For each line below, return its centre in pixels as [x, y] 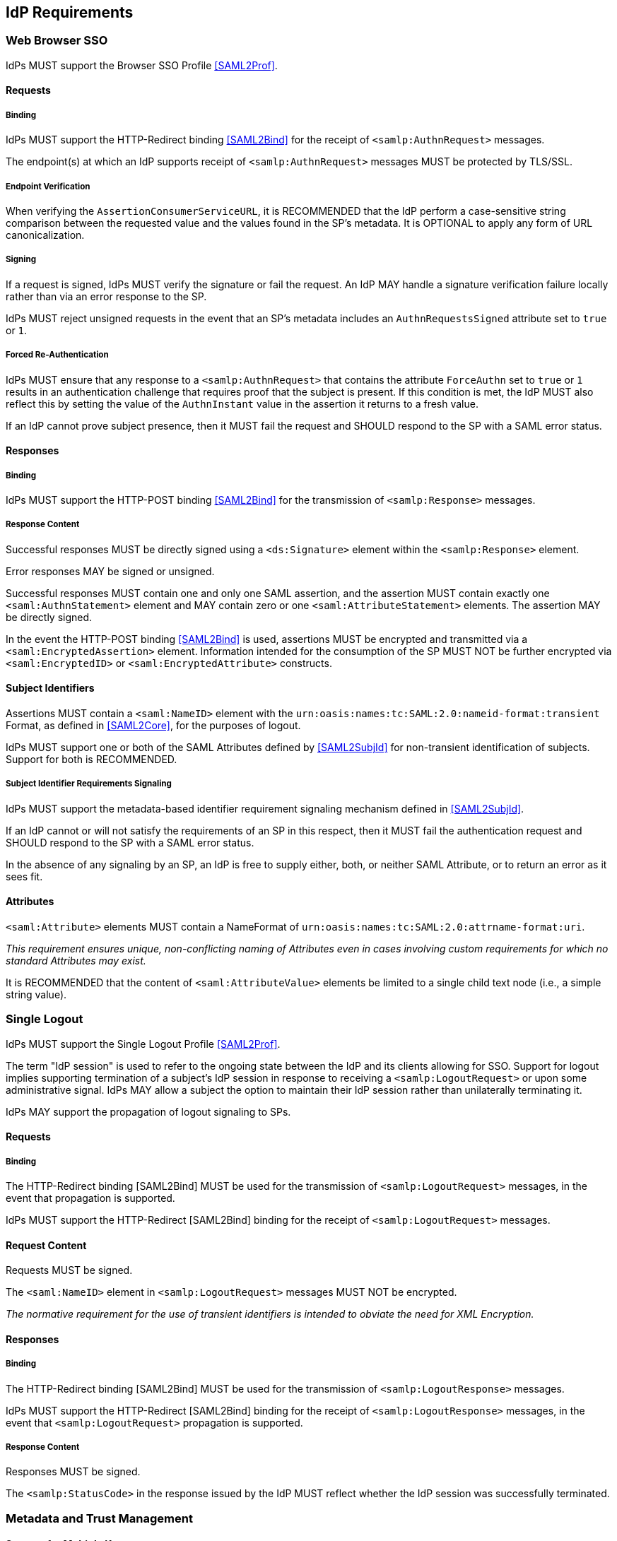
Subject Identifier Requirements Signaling [89, 784]
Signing [21, 260]
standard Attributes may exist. [76, 960]
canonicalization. [45, 235]
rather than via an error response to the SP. [106, 296]
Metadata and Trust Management [99, 1518]
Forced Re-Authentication [57, 355]
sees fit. [24, 876]
